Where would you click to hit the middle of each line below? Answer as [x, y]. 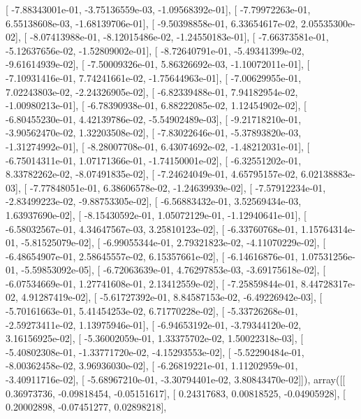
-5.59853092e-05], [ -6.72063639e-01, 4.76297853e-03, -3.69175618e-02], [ [174, 270]
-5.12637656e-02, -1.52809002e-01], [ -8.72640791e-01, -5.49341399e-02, [155, 50]
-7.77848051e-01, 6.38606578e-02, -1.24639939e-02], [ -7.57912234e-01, [178, 187]
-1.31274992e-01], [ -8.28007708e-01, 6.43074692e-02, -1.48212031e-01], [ [158, 146]
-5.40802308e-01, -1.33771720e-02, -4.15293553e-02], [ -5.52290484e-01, [155, 351]
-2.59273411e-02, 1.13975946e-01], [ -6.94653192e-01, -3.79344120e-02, [154, 324]
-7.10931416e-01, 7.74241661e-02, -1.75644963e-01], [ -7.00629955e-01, [154, 77]
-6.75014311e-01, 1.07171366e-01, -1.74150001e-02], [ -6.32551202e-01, [154, 160]
